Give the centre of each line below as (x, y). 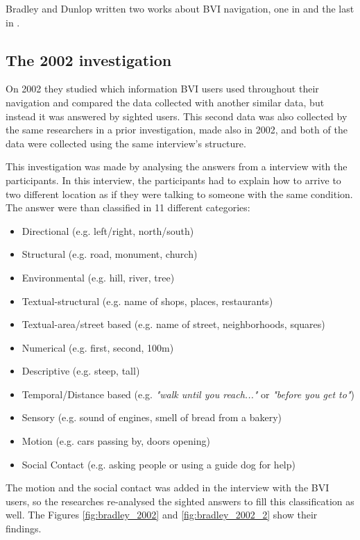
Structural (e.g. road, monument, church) (110, 254)
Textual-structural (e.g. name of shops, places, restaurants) (147, 301)
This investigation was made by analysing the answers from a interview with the (177, 166)
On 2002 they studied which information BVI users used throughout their (162, 89)
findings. (24, 529)
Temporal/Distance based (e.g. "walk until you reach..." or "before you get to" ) (188, 394)
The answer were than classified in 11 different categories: (128, 207)
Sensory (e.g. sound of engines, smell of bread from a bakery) (152, 417)
